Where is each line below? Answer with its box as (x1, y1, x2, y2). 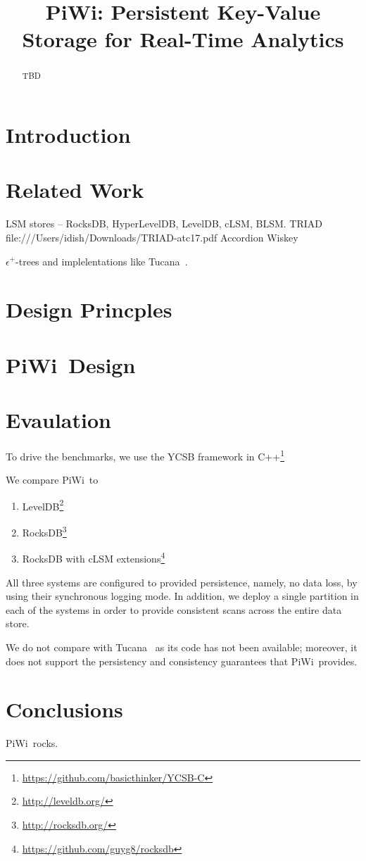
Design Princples (6, 295, 172, 324)
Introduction (6, 120, 131, 149)
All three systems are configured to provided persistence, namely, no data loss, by (6, 574, 358, 589)
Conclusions (6, 695, 123, 724)
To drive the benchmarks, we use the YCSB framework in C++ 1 (6, 446, 284, 463)
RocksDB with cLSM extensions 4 (22, 549, 165, 565)
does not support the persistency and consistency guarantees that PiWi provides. (6, 653, 358, 668)
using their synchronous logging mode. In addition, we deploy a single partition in (6, 589, 359, 603)
